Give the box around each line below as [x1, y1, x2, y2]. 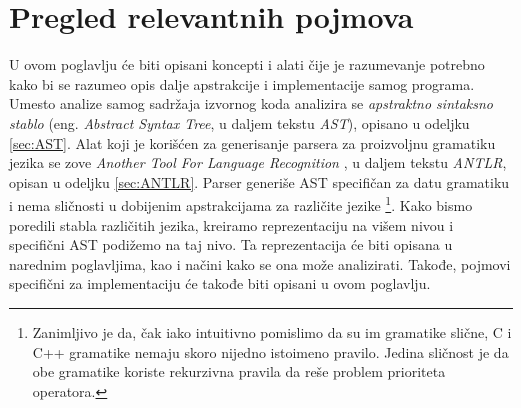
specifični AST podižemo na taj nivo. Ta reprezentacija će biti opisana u [9, 234, 453, 255]
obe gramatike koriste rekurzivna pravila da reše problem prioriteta [32, 361, 446, 382]
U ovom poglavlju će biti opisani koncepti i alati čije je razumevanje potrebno [9, 54, 485, 75]
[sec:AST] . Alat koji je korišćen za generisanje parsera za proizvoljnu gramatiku [9, 132, 496, 153]
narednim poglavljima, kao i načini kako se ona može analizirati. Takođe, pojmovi [9, 253, 511, 274]
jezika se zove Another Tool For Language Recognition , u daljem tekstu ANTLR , [9, 152, 507, 173]
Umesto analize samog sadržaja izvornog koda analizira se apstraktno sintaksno [9, 93, 493, 114]
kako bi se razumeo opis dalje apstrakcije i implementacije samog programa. [9, 73, 475, 94]
